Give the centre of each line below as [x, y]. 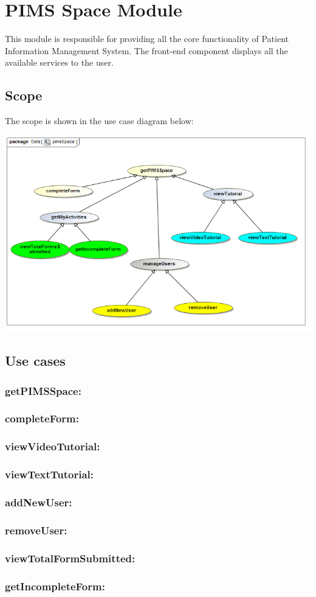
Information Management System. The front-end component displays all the [146, 50]
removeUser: [36, 530]
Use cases [35, 361]
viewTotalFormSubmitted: [70, 558]
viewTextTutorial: [49, 474]
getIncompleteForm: [55, 586]
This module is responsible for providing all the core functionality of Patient [147, 39]
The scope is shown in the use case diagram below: [99, 121]
